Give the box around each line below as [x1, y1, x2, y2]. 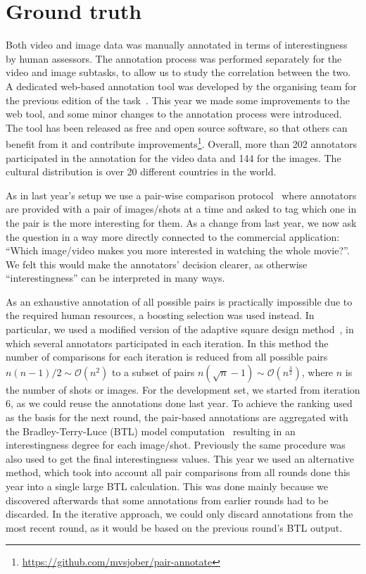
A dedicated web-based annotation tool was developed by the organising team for [6, 78, 357, 93]
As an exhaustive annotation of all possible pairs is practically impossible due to [6, 294, 353, 308]
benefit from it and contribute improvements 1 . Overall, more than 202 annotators [6, 135, 357, 151]
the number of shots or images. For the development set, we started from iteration [6, 382, 360, 397]
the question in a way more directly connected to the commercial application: [6, 229, 340, 244]
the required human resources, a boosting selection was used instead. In [6, 308, 315, 323]
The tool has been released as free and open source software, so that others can [6, 120, 348, 135]
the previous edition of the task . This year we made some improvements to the [6, 92, 350, 107]
